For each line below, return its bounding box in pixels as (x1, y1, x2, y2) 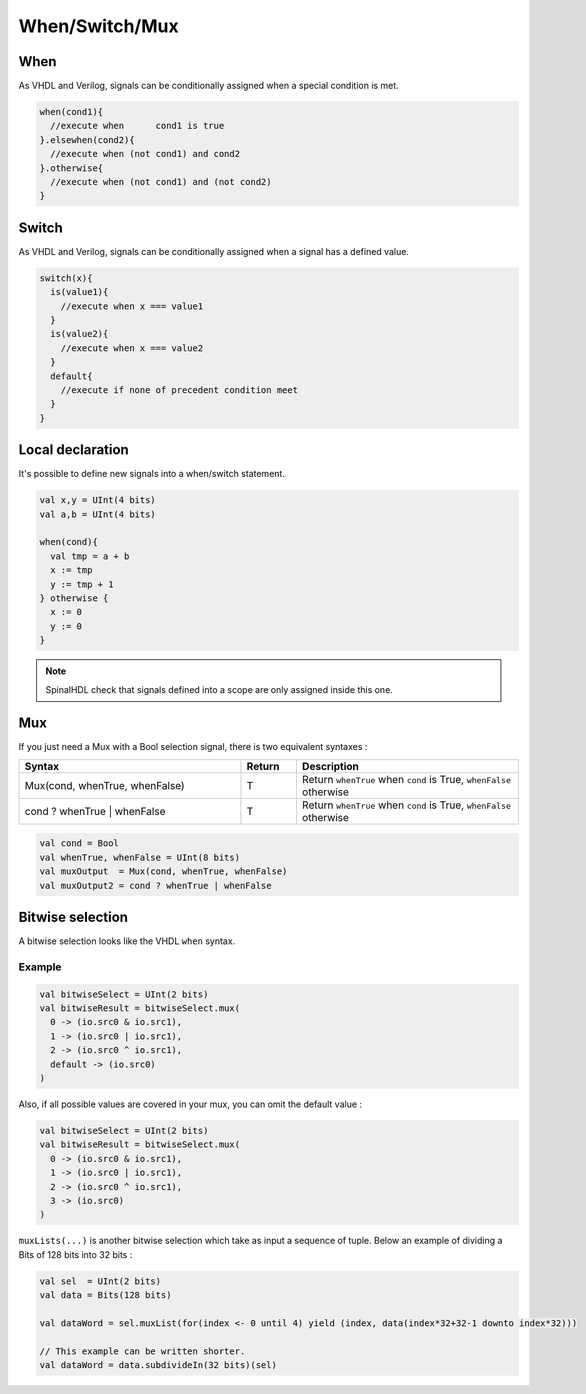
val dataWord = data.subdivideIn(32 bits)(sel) (39, 1360, 277, 1371)
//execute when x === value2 (60, 342, 204, 354)
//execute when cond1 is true (50, 120, 225, 132)
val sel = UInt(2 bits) (39, 1275, 162, 1287)
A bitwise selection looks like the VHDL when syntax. (18, 935, 236, 947)
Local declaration (18, 441, 129, 459)
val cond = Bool (39, 838, 120, 849)
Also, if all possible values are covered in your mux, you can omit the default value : (18, 1098, 363, 1110)
